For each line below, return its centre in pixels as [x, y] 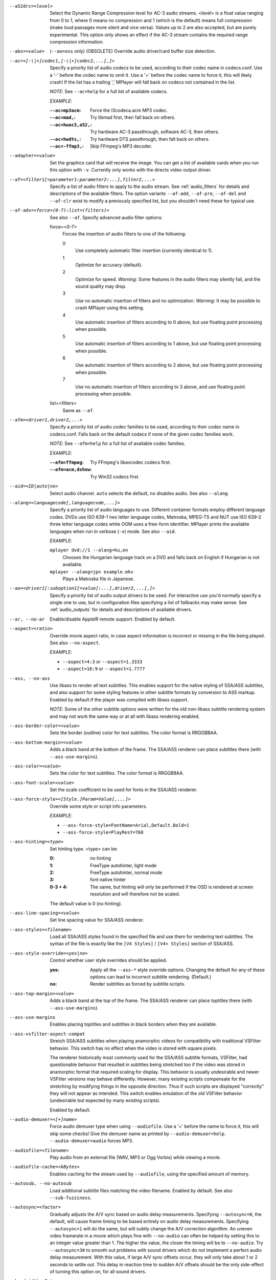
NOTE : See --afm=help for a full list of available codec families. [118, 443]
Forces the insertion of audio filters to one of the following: [124, 234]
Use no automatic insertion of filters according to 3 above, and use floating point [160, 387]
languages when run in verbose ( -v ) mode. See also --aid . [113, 531]
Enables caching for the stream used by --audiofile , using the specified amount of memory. [150, 1174]
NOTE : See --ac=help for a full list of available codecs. [109, 92]
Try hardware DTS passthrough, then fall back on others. [150, 139]
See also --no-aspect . [75, 643]
